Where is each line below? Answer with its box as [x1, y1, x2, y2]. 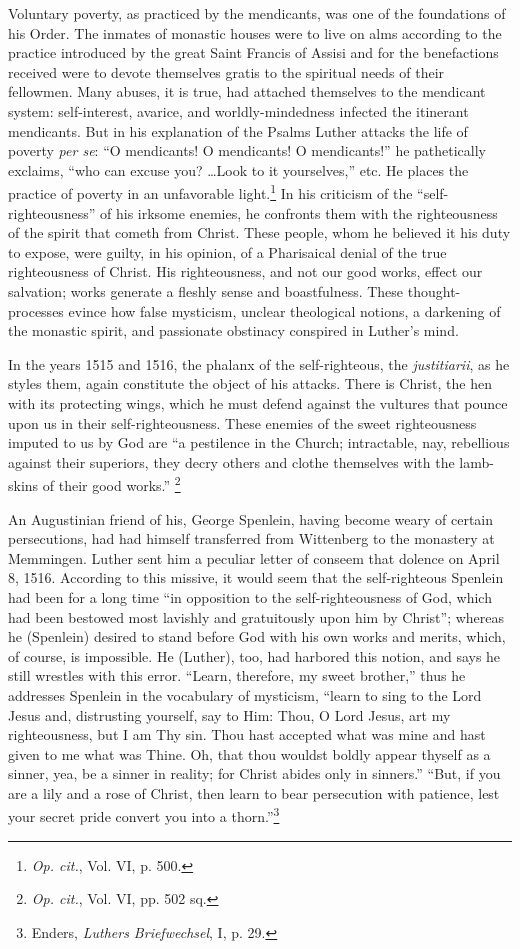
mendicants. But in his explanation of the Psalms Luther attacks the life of [8, 120, 468, 141]
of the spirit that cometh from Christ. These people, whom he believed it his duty [8, 222, 511, 243]
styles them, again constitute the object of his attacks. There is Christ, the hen [8, 373, 492, 394]
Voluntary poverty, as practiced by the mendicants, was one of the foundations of [8, 3, 506, 23]
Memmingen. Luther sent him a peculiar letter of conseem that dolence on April [8, 547, 500, 568]
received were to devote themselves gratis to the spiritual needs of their [8, 61, 445, 82]
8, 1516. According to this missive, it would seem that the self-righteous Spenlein [8, 567, 504, 588]
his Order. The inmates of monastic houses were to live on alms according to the [8, 22, 502, 43]
